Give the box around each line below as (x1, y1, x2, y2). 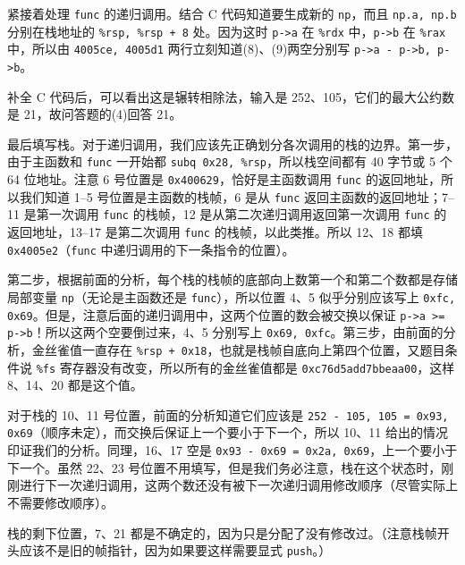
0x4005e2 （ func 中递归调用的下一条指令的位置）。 (7, 240, 295, 258)
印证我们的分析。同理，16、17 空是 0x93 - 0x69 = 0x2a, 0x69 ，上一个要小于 (7, 441, 458, 460)
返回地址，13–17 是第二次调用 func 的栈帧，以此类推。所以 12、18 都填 (7, 223, 423, 241)
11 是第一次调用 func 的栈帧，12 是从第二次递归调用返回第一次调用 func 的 (7, 205, 447, 223)
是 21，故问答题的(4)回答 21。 (7, 105, 182, 123)
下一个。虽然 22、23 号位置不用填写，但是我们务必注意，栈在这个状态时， (7, 458, 442, 476)
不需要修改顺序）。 (7, 493, 114, 511)
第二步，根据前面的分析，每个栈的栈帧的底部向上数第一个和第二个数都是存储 (7, 270, 458, 289)
